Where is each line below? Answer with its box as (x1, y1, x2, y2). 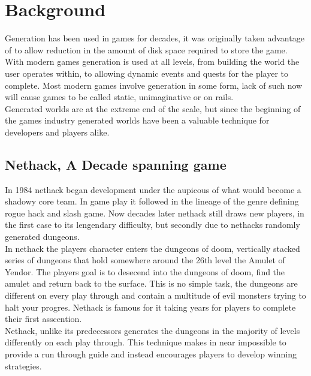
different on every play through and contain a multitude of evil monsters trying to (5, 289, 306, 302)
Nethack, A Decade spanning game (5, 155, 227, 173)
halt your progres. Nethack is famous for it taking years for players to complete (5, 300, 296, 313)
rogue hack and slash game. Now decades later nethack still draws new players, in (5, 206, 304, 219)
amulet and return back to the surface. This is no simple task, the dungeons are (5, 277, 298, 290)
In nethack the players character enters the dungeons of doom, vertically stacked (5, 242, 300, 254)
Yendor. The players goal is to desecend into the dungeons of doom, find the (5, 265, 285, 278)
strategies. (5, 359, 42, 372)
